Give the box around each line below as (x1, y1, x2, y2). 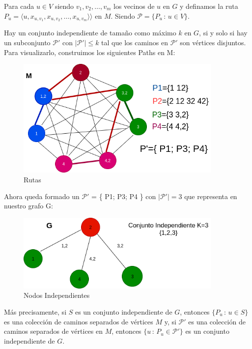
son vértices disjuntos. (180, 37, 246, 48)
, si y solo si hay (199, 28, 248, 38)
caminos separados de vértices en (4, 326, 103, 336)
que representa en (184, 191, 237, 201)
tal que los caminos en (101, 37, 168, 48)
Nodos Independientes (24, 290, 90, 300)
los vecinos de (113, 1, 155, 11)
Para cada (4, 1, 34, 11)
